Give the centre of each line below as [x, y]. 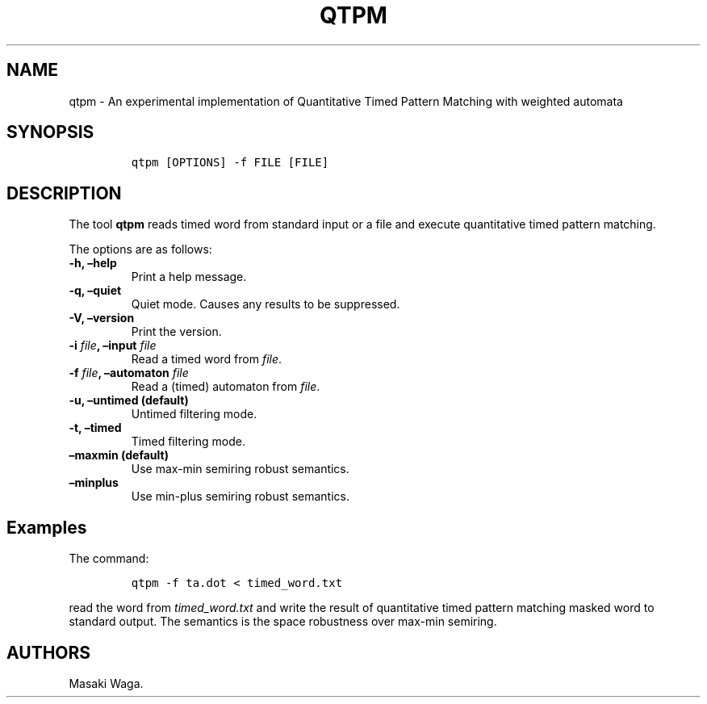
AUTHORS [49, 652]
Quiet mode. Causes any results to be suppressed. [266, 304]
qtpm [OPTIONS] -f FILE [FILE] [230, 163]
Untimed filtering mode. [194, 414]
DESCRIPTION [64, 193]
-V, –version [102, 318]
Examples [47, 527]
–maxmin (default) [119, 455]
